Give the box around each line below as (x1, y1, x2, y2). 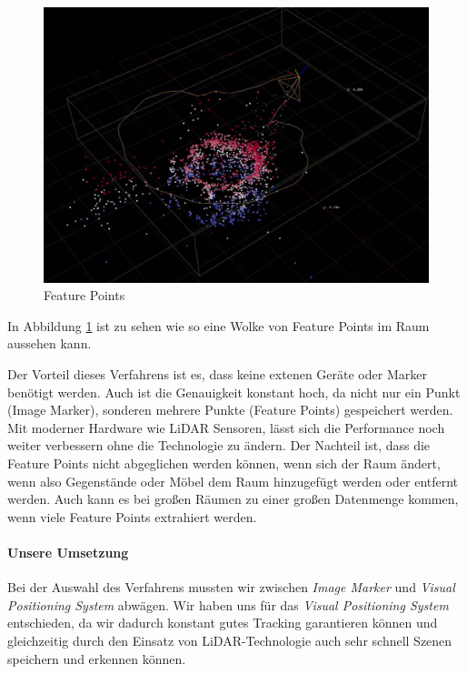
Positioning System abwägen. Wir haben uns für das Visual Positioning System (7, 595, 449, 614)
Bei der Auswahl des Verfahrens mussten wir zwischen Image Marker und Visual (7, 578, 455, 597)
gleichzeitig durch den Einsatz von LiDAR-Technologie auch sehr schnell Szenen (7, 630, 452, 649)
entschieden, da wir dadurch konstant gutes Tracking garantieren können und (7, 613, 438, 632)
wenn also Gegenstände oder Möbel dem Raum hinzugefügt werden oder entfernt (7, 471, 459, 490)
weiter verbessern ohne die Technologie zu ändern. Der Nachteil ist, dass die (7, 436, 431, 455)
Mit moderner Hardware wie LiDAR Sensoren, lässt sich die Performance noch (7, 417, 445, 437)
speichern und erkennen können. (7, 649, 186, 668)
